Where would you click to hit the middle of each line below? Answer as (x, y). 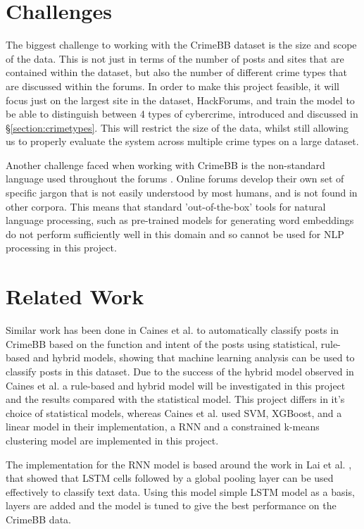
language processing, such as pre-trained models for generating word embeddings (180, 220)
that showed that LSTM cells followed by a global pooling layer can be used (170, 478)
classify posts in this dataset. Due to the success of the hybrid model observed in (180, 371)
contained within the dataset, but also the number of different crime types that (176, 72)
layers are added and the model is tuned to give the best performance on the (171, 505)
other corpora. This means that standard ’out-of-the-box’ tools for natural (166, 206)
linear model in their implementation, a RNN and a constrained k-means (163, 427)
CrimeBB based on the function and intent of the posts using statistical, (162, 343)
